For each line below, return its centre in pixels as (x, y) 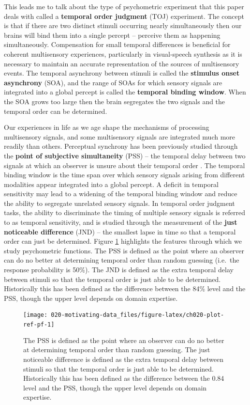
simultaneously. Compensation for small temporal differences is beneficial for (117, 44)
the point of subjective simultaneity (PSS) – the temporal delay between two (125, 155)
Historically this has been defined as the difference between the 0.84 (124, 378)
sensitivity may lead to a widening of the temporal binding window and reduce (121, 194)
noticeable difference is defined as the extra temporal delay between (124, 359)
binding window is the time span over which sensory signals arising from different (125, 175)
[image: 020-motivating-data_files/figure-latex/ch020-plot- (124, 315)
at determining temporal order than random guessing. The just (117, 350)
